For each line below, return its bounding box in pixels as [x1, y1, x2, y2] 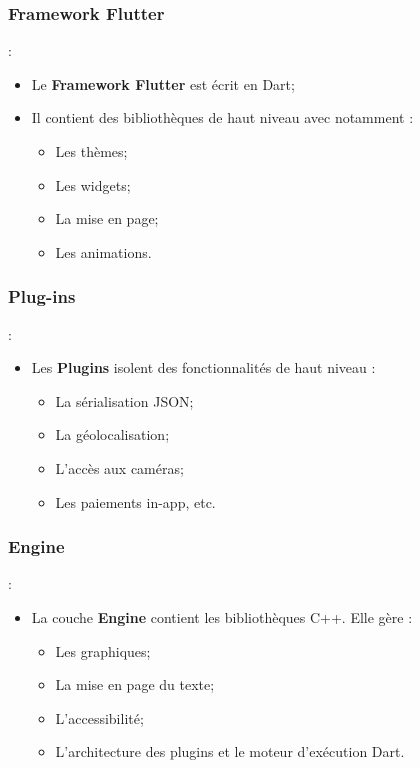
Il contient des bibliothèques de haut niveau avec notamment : [31, 107, 414, 128]
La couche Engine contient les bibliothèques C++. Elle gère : [31, 606, 413, 627]
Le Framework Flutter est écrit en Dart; [31, 73, 295, 94]
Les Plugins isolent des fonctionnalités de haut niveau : [31, 357, 376, 378]
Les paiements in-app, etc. [55, 491, 216, 512]
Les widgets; [55, 174, 131, 195]
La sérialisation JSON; [55, 390, 194, 411]
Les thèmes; [55, 141, 128, 161]
